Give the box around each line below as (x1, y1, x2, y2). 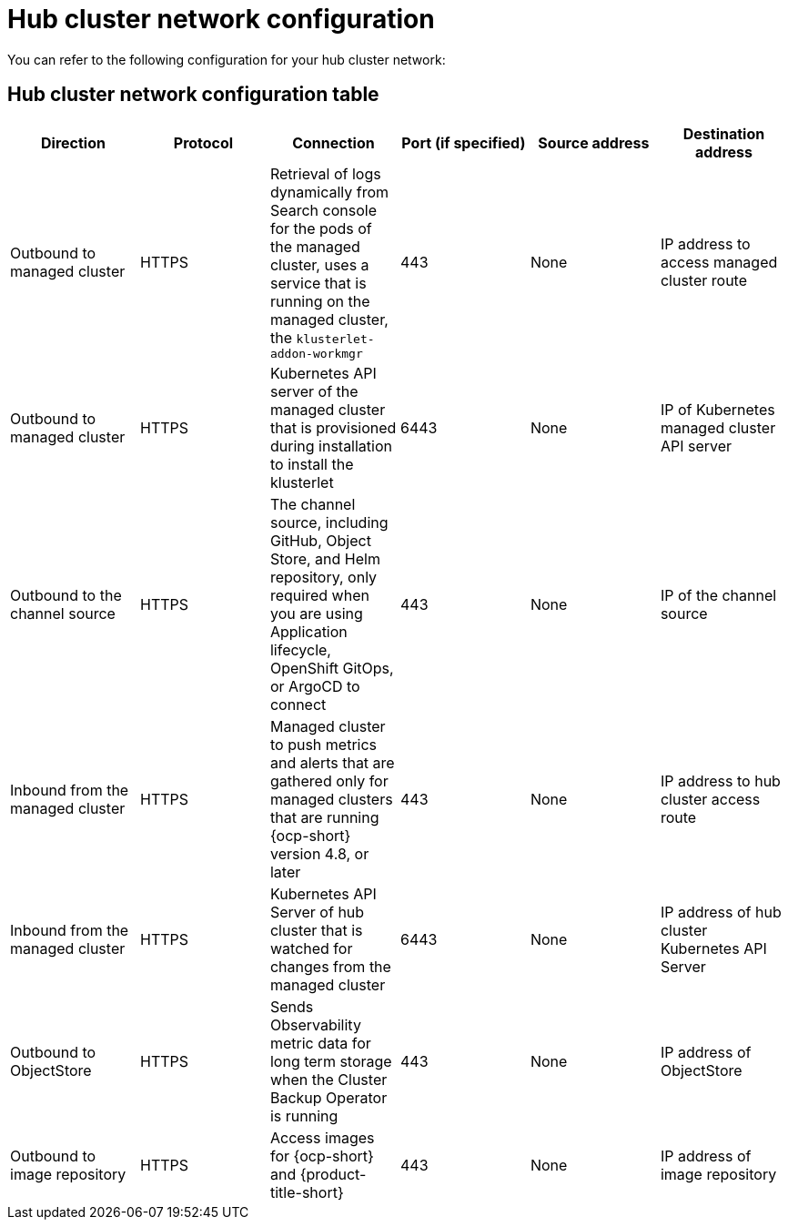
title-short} (269, 1182, 344, 1202)
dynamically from (269, 182, 389, 201)
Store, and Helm (269, 549, 380, 568)
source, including (269, 512, 389, 532)
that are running (269, 807, 379, 826)
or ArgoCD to (269, 676, 360, 695)
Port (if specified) (401, 133, 526, 152)
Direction (41, 133, 106, 152)
